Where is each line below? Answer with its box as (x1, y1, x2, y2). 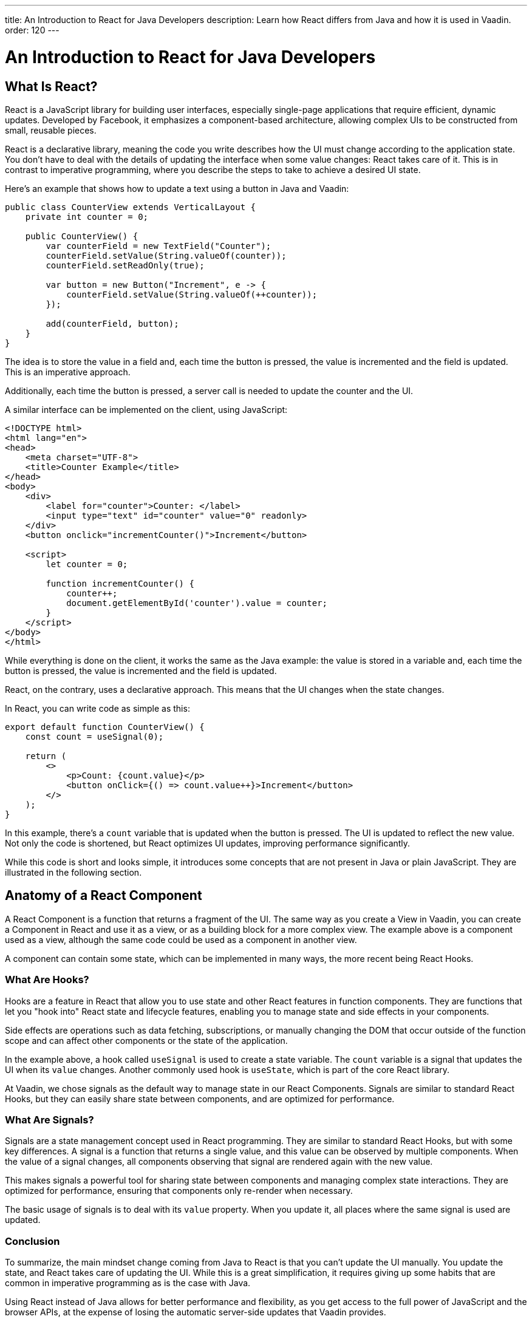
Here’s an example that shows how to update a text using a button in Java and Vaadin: (5, 183, 349, 194)
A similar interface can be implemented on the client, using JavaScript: (5, 404, 288, 415)
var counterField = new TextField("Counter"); (46, 240, 271, 251)
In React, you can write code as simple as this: (5, 703, 190, 714)
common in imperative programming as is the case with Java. (5, 1278, 251, 1289)
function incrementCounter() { (46, 578, 194, 588)
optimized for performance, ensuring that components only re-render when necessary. (5, 1185, 353, 1196)
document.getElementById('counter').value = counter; (66, 598, 328, 608)
